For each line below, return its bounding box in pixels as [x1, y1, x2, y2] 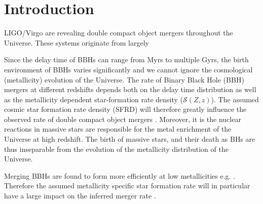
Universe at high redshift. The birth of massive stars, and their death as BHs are [4, 134, 255, 144]
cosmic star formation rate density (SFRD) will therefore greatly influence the [4, 104, 247, 114]
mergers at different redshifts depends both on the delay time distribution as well [4, 84, 256, 95]
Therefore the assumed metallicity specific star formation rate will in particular [4, 180, 250, 191]
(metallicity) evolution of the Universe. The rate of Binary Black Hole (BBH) [4, 74, 244, 85]
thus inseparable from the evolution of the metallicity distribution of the [4, 143, 229, 154]
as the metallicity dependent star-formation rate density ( [4, 94, 183, 104]
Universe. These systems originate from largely [4, 37, 149, 48]
